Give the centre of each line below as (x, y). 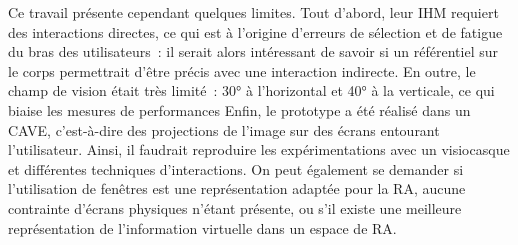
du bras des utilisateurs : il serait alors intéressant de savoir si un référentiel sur (253, 51)
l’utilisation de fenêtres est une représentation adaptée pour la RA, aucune (237, 188)
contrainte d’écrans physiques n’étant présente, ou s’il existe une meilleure (235, 207)
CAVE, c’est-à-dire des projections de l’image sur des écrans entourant (224, 129)
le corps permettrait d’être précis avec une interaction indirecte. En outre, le (242, 70)
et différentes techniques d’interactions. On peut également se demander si (236, 168)
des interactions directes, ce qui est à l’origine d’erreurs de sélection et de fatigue (255, 31)
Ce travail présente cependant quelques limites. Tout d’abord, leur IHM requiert (253, 12)
